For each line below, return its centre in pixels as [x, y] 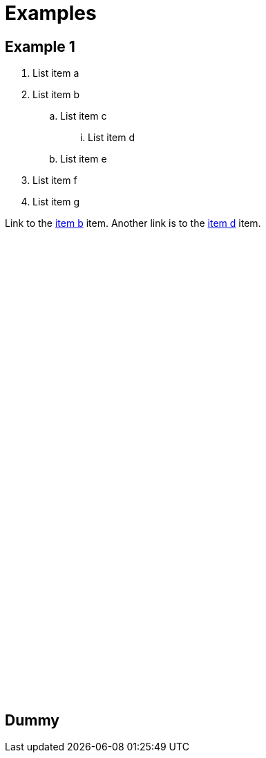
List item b [56, 95]
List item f [55, 181]
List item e [84, 159]
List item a [56, 73]
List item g [56, 202]
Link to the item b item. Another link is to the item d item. [133, 223]
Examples [51, 13]
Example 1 [40, 46]
